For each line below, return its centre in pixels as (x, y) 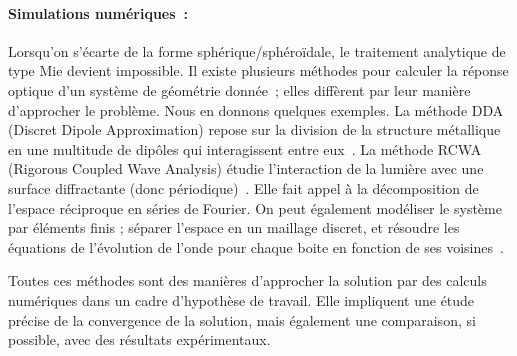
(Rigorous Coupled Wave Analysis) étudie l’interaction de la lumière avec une (246, 168)
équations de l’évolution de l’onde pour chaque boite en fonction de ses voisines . (256, 246)
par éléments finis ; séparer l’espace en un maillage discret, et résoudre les (234, 227)
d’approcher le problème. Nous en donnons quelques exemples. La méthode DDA (256, 109)
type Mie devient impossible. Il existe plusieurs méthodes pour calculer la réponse (258, 70)
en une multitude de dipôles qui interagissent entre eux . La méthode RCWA (245, 148)
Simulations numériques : (98, 12)
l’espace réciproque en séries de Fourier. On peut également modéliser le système (255, 207)
